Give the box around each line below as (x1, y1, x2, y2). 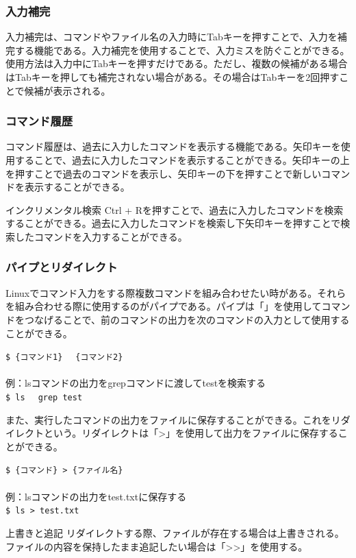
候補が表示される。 (24, 83, 111, 97)
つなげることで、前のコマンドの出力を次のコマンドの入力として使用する (24, 312, 350, 326)
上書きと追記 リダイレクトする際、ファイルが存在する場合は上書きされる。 (5, 525, 344, 539)
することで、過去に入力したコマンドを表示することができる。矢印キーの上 (14, 153, 350, 167)
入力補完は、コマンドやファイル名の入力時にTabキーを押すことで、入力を (5, 29, 338, 44)
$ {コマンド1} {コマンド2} (5, 352, 123, 363)
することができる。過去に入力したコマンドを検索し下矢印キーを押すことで (5, 216, 341, 230)
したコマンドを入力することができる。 (14, 229, 188, 243)
